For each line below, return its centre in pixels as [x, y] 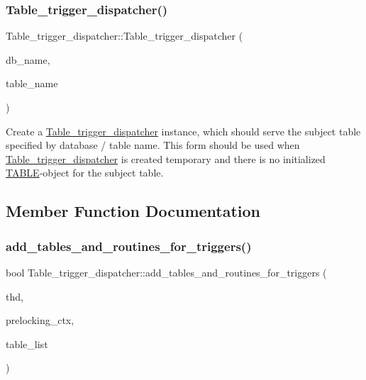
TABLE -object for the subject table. [85, 173]
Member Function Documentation [133, 211]
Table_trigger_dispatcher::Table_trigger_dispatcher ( [124, 36]
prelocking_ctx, [40, 320]
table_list [27, 343]
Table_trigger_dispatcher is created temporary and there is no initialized [166, 158]
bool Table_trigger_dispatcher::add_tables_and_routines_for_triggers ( [166, 272]
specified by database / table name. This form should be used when [153, 145]
